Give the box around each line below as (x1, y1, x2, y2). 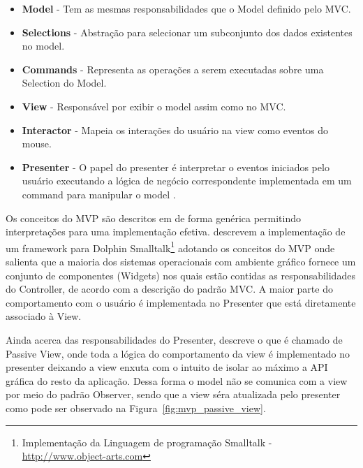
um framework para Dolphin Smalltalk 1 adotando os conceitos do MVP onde (6, 238, 335, 255)
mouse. (22, 136, 52, 151)
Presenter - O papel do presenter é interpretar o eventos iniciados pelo (22, 159, 329, 174)
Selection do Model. (22, 75, 107, 90)
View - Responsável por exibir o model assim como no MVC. (22, 98, 286, 113)
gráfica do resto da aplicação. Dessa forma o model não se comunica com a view (6, 373, 348, 388)
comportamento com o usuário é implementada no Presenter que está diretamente (6, 295, 356, 309)
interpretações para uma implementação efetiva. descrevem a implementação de (6, 224, 346, 239)
